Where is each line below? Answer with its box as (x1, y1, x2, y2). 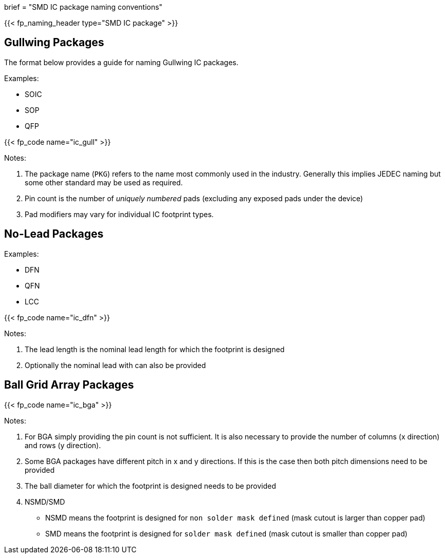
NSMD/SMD (25, 497, 65, 506)
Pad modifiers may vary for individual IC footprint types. (25, 209, 214, 219)
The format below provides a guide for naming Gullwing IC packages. (4, 57, 239, 67)
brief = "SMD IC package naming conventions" (4, 3, 163, 11)
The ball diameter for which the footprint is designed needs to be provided (25, 481, 276, 490)
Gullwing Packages (4, 36, 104, 49)
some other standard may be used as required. (25, 178, 183, 187)
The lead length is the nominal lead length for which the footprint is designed (25, 344, 285, 354)
